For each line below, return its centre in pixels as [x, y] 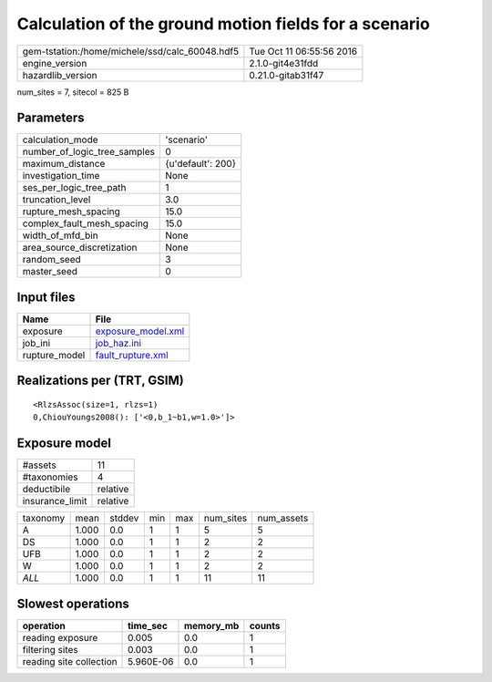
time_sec [148, 625]
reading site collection [70, 661]
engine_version [55, 63]
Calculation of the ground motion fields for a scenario [223, 24]
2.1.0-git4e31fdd [284, 63]
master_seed [50, 272]
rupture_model [54, 355]
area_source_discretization [80, 248]
